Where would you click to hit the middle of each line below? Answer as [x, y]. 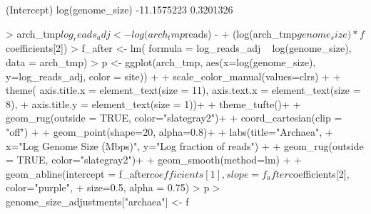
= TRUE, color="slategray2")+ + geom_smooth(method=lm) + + [154, 160]
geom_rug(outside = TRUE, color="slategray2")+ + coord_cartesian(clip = [174, 118]
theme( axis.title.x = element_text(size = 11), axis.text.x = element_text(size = [183, 90]
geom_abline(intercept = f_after [78, 173]
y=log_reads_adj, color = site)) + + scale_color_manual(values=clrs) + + [173, 76]
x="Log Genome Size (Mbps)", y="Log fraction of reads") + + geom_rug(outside [185, 145]
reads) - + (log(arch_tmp [241, 33]
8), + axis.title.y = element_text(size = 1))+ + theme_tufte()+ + [153, 103]
